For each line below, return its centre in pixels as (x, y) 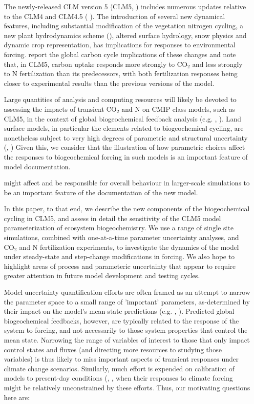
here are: (17, 397)
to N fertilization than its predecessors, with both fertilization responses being (121, 73)
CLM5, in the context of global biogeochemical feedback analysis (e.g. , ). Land (123, 118)
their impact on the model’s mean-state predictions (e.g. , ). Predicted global (119, 311)
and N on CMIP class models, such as (178, 109)
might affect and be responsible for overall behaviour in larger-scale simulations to (127, 183)
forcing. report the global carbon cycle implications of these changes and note (120, 54)
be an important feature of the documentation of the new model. (101, 192)
